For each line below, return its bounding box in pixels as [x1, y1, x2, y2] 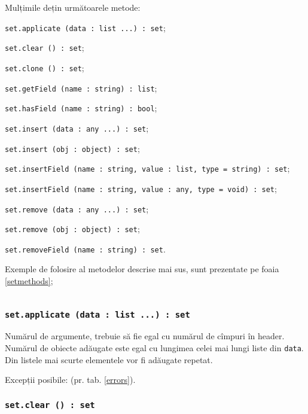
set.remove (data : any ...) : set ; [5, 202, 149, 215]
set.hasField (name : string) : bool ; [5, 102, 157, 114]
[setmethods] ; [5, 275, 53, 287]
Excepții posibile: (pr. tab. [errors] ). [5, 373, 136, 386]
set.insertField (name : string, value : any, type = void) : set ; [5, 182, 277, 194]
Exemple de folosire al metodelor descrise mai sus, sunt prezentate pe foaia [5, 263, 279, 275]
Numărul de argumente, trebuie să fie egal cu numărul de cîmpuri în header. [5, 330, 285, 342]
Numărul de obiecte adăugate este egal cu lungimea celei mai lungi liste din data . [5, 342, 304, 354]
